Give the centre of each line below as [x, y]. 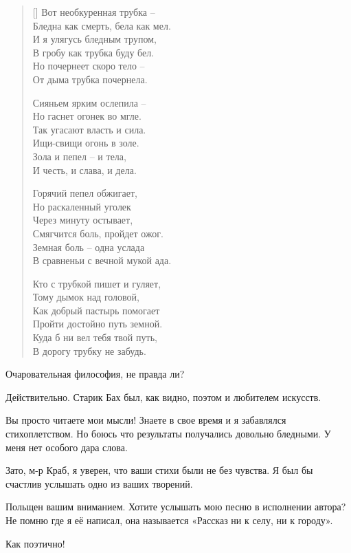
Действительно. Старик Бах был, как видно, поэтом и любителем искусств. [163, 397]
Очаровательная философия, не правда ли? [95, 374]
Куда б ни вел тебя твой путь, [95, 337]
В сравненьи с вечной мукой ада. [102, 260]
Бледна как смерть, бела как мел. [102, 25]
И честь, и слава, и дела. [84, 170]
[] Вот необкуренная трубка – [94, 12]
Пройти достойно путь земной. [98, 324]
